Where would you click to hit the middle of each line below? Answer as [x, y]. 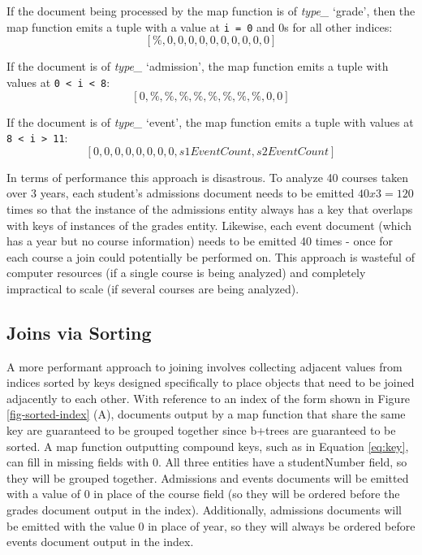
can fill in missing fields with [78, 462]
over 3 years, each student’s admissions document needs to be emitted [181, 193]
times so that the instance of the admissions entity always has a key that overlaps [210, 208]
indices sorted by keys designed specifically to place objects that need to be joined [211, 382]
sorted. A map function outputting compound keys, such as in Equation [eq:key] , [208, 446]
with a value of [43, 494]
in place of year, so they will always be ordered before [282, 525]
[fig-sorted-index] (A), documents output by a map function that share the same [206, 414]
